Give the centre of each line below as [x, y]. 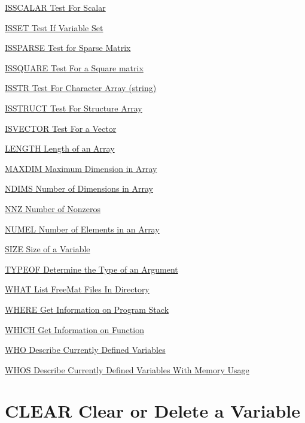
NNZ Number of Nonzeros [53, 208]
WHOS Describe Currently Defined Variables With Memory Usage [127, 369]
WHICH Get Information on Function [74, 329]
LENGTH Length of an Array [60, 148]
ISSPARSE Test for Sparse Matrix [68, 48]
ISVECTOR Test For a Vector [61, 128]
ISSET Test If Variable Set [54, 27]
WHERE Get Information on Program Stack [87, 309]
